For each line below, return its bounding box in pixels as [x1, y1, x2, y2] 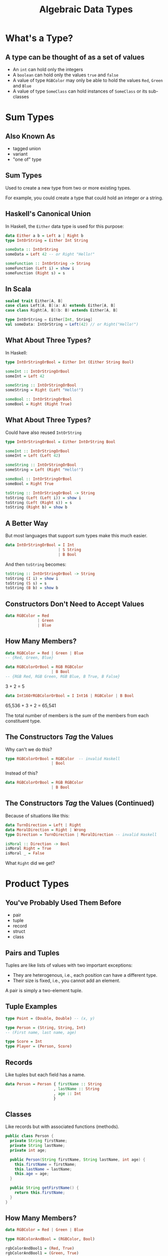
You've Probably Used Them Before [5, 898, 122, 907]
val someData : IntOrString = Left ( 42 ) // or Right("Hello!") [5, 322, 139, 327]
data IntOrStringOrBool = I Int [5, 542, 74, 548]
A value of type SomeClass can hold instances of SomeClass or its [12, 88, 148, 94]
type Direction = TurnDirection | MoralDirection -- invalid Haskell [5, 832, 157, 837]
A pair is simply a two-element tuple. [5, 987, 83, 993]
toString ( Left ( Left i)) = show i [5, 495, 81, 500]
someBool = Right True [5, 481, 54, 486]
